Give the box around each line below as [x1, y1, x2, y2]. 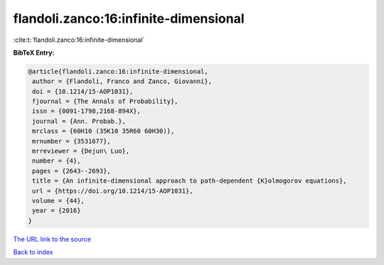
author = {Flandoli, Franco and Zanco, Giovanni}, [32, 77, 213, 85]
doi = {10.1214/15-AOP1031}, [32, 87, 134, 95]
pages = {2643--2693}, [32, 167, 112, 175]
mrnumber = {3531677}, [32, 137, 112, 145]
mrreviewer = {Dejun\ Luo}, [32, 147, 130, 156]
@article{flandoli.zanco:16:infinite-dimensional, [28, 67, 209, 75]
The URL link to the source [13, 234, 92, 243]
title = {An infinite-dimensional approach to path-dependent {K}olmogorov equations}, [32, 177, 348, 185]
